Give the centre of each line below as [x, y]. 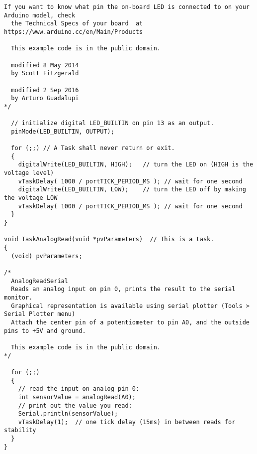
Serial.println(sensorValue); [68, 414]
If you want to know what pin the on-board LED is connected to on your [127, 7]
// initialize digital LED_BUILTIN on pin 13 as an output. [113, 123]
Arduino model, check [40, 15]
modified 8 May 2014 [45, 65]
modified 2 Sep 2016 [45, 90]
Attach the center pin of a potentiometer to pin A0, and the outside [130, 322]
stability [20, 430]
